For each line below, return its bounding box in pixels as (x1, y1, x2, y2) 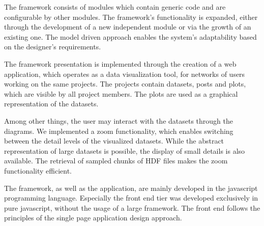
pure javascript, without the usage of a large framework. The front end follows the (4, 202, 260, 213)
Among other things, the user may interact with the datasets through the (4, 115, 233, 126)
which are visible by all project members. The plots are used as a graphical (4, 88, 238, 99)
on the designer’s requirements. (4, 41, 101, 52)
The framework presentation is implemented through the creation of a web (4, 58, 237, 69)
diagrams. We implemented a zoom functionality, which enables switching (4, 125, 233, 136)
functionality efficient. (4, 165, 72, 176)
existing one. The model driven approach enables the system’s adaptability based (4, 31, 257, 42)
